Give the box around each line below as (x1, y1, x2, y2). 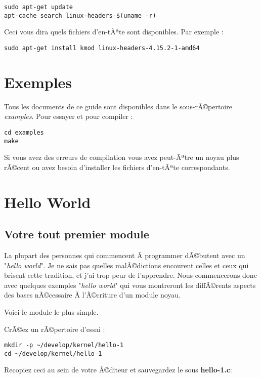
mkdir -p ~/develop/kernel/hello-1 (4, 342, 124, 349)
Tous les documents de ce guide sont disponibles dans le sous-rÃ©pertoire (4, 101, 232, 111)
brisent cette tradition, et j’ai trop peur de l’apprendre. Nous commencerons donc (4, 270, 257, 280)
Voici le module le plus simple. (4, 306, 99, 317)
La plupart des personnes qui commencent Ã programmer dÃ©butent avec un (4, 249, 245, 260)
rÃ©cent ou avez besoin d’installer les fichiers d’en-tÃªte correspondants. (4, 161, 230, 172)
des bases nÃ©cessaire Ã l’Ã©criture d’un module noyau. (4, 289, 181, 300)
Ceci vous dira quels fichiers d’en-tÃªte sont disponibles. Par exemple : (4, 26, 224, 37)
